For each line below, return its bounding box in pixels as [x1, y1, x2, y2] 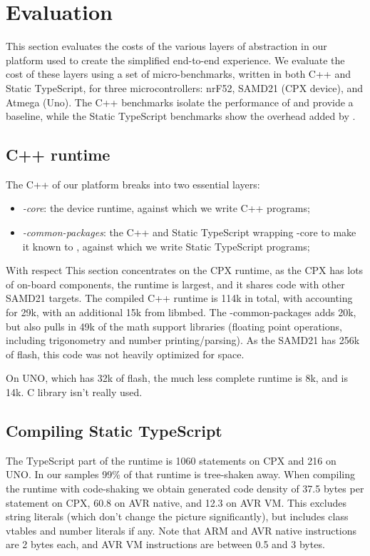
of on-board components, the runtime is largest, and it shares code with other [6, 276, 345, 291]
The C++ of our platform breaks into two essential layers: [6, 176, 260, 191]
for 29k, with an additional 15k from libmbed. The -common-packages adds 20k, [6, 305, 356, 320]
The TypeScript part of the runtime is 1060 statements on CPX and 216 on [6, 453, 336, 467]
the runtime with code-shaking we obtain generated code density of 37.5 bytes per [6, 481, 364, 495]
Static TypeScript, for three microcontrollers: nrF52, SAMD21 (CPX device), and [6, 80, 364, 95]
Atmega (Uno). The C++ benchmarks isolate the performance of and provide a [6, 94, 354, 109]
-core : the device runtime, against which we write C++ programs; [22, 201, 310, 216]
